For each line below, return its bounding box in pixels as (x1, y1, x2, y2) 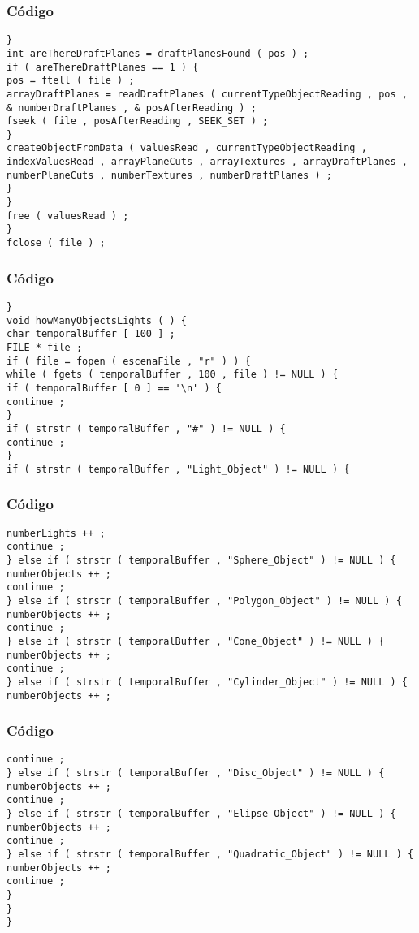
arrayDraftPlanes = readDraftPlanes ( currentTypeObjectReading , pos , (6, 88, 408, 100)
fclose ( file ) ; (6, 237, 106, 249)
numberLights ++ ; (6, 527, 106, 539)
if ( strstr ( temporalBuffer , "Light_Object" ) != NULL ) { (6, 463, 350, 475)
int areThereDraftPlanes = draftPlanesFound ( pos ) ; (6, 47, 309, 59)
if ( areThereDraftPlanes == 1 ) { (6, 61, 199, 73)
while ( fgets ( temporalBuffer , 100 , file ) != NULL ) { (6, 369, 339, 381)
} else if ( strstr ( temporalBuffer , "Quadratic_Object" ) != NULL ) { (6, 849, 414, 861)
